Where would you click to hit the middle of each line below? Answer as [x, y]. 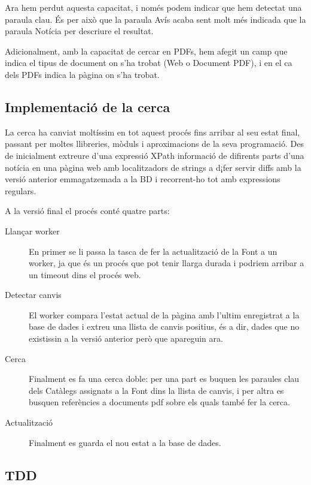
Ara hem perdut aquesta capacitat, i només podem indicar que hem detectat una [153, 7]
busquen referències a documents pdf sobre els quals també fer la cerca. [159, 402]
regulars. [21, 190]
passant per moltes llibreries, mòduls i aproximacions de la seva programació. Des [154, 144]
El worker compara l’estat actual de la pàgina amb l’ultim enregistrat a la [164, 314]
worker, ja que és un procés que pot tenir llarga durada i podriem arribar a [167, 263]
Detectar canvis [33, 295]
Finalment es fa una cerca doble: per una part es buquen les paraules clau [164, 379]
